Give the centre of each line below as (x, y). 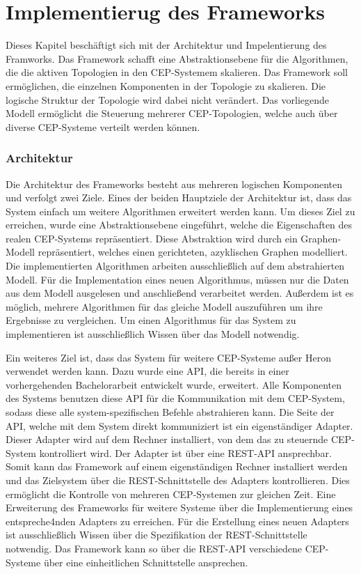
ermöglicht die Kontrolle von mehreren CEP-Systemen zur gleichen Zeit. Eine (171, 494)
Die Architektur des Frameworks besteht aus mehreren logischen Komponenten (174, 184)
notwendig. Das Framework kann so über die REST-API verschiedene (154, 548)
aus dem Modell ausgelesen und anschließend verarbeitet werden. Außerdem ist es (180, 293)
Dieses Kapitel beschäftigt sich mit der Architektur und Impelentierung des (166, 45)
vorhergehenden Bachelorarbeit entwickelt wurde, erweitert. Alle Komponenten (174, 384)
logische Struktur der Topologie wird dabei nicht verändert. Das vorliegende (167, 99)
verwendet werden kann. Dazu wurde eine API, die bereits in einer (147, 371)
